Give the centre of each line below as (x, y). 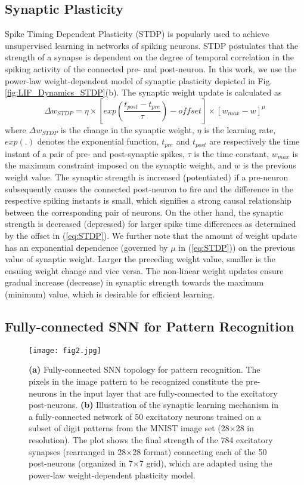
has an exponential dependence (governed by (86, 247)
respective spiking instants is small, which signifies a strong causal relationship (148, 200)
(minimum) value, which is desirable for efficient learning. (110, 294)
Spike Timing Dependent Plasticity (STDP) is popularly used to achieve (137, 34)
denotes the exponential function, (98, 141)
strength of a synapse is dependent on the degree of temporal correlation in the (150, 57)
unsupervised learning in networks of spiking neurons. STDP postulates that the (152, 45)
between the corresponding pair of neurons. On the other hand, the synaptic (144, 212)
